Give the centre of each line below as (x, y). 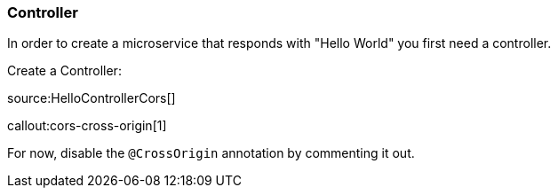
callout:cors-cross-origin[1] (87, 126)
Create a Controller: (64, 71)
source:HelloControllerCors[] (92, 98)
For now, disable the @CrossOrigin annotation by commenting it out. (211, 153)
